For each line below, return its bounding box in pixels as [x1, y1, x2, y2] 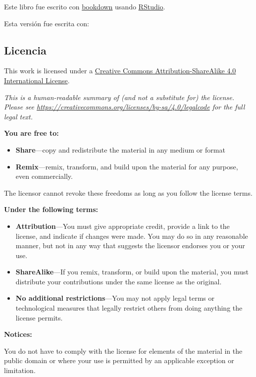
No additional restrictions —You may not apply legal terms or [15, 293, 214, 303]
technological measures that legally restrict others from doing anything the [15, 303, 243, 313]
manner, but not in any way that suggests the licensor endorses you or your [15, 240, 245, 251]
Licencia [4, 42, 47, 57]
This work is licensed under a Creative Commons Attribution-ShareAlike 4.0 [4, 65, 236, 76]
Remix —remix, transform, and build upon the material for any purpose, [15, 161, 238, 171]
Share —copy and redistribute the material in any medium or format [15, 144, 225, 155]
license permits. [15, 312, 63, 323]
